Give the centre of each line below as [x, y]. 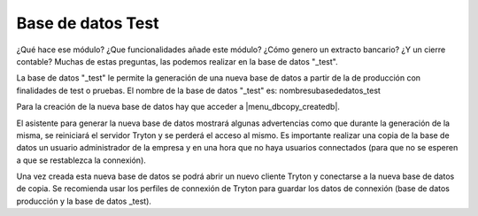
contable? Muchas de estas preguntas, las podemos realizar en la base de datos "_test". [177, 61]
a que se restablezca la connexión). [81, 160]
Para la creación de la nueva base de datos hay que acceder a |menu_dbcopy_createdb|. [178, 107]
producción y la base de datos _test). [84, 201]
